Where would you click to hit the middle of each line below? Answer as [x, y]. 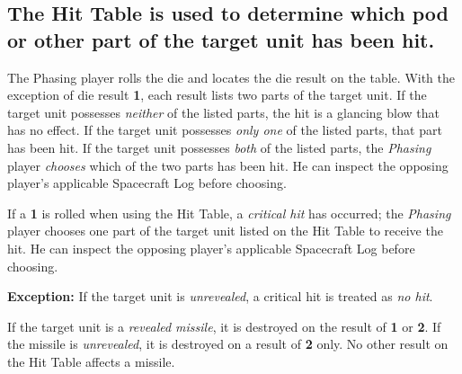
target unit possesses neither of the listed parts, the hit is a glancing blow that [223, 112]
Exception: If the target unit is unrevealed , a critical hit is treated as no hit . [220, 296]
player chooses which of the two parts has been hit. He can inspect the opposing [228, 165]
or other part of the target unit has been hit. [221, 39]
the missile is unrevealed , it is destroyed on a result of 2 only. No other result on [228, 344]
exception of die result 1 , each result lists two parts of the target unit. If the [217, 95]
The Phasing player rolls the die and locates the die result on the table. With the [231, 77]
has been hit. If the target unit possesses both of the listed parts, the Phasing [219, 147]
